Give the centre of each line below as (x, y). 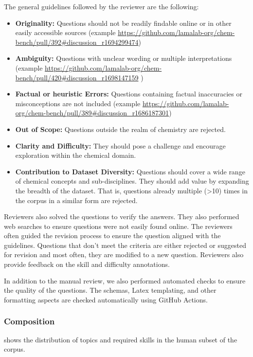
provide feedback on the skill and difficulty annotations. (87, 264)
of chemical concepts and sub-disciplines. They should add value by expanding (132, 181)
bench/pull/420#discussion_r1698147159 (77, 77)
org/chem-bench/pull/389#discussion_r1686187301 (92, 113)
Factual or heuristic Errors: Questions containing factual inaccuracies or (129, 94)
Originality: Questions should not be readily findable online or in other (123, 23)
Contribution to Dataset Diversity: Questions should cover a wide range (130, 171)
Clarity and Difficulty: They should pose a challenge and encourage (120, 145)
